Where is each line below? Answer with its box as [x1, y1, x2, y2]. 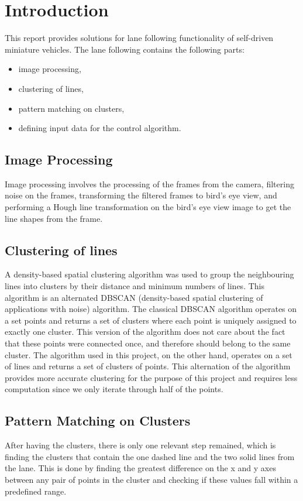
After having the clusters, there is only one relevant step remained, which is [5, 439, 276, 451]
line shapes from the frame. [5, 212, 103, 224]
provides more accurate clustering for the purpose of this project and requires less [5, 371, 298, 383]
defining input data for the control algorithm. [18, 122, 181, 134]
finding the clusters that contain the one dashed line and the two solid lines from [5, 450, 295, 462]
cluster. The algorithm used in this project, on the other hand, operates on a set [5, 348, 292, 361]
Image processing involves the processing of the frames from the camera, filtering [5, 177, 294, 190]
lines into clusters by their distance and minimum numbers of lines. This [5, 280, 264, 292]
